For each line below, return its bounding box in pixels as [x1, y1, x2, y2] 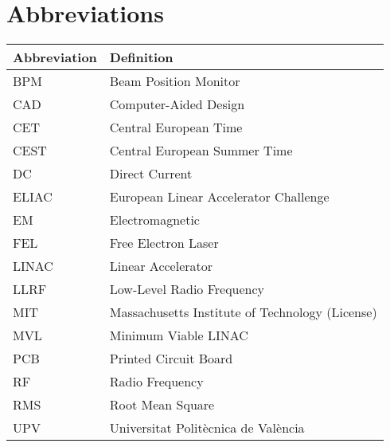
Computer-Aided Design [109, 95, 245, 114]
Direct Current [109, 164, 193, 183]
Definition [109, 48, 174, 67]
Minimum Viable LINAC [109, 326, 248, 345]
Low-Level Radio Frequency [109, 280, 265, 299]
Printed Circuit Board [109, 349, 233, 368]
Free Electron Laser [109, 233, 219, 253]
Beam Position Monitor [109, 72, 240, 91]
